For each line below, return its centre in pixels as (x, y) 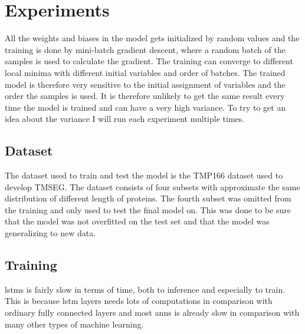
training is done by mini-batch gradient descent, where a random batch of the (145, 49)
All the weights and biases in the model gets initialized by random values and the (152, 38)
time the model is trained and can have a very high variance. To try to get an (145, 107)
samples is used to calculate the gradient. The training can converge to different (149, 61)
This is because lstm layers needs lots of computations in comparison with (139, 301)
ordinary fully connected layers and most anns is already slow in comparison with (152, 312)
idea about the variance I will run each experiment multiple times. (125, 119)
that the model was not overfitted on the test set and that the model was (137, 221)
